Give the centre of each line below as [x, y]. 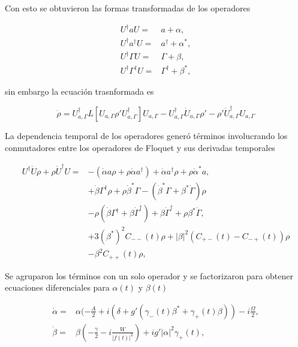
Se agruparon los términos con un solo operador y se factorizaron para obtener [149, 275]
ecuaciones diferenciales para [57, 287]
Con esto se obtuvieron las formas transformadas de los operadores [128, 8]
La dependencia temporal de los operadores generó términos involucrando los [146, 136]
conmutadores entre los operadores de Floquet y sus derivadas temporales [140, 147]
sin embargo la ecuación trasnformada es [79, 91]
